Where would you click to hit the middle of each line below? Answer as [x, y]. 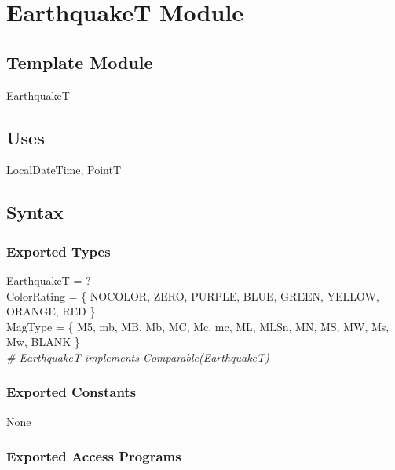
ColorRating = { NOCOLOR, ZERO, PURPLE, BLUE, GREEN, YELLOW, [193, 295]
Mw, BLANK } [43, 342]
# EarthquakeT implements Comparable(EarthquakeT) [138, 357]
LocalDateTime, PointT [64, 170]
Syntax [35, 212]
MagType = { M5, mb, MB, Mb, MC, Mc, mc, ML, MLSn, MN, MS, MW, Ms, [198, 326]
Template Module [80, 62]
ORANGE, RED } [51, 311]
